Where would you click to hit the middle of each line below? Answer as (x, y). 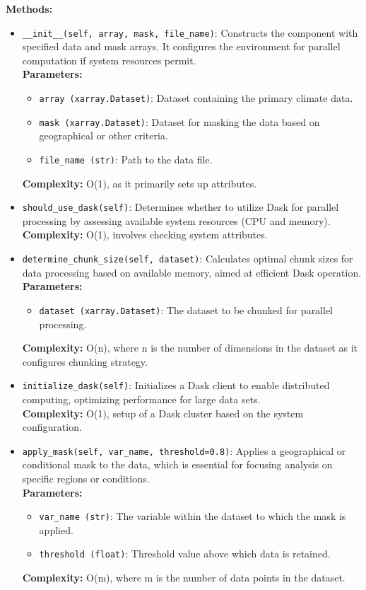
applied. (56, 530)
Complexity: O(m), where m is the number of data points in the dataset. (184, 578)
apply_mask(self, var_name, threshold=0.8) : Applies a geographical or (184, 450)
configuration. (52, 427)
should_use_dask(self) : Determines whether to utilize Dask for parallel (181, 207)
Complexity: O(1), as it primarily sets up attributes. (140, 183)
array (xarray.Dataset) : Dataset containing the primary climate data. (196, 98)
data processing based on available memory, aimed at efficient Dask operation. (192, 272)
